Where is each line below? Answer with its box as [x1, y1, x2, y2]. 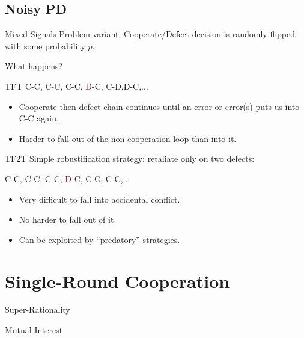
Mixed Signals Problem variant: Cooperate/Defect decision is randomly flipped [5, 28, 296, 40]
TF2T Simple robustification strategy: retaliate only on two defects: [5, 152, 255, 165]
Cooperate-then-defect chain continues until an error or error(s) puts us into [19, 100, 300, 112]
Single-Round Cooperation [5, 268, 230, 293]
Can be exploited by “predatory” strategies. [19, 233, 180, 245]
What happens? [5, 60, 63, 72]
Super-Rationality [5, 303, 70, 316]
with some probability [5, 39, 85, 52]
